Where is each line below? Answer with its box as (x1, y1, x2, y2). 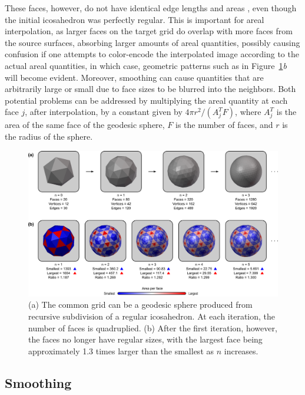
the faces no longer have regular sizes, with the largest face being (28, 333, 263, 345)
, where (235, 106, 261, 118)
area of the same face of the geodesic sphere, (5, 119, 165, 131)
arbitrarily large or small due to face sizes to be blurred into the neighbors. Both (5, 83, 296, 95)
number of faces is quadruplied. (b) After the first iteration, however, (28, 321, 277, 334)
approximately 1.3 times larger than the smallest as (28, 344, 214, 357)
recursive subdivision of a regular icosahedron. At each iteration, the (28, 310, 276, 322)
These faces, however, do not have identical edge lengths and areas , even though (5, 2, 297, 14)
